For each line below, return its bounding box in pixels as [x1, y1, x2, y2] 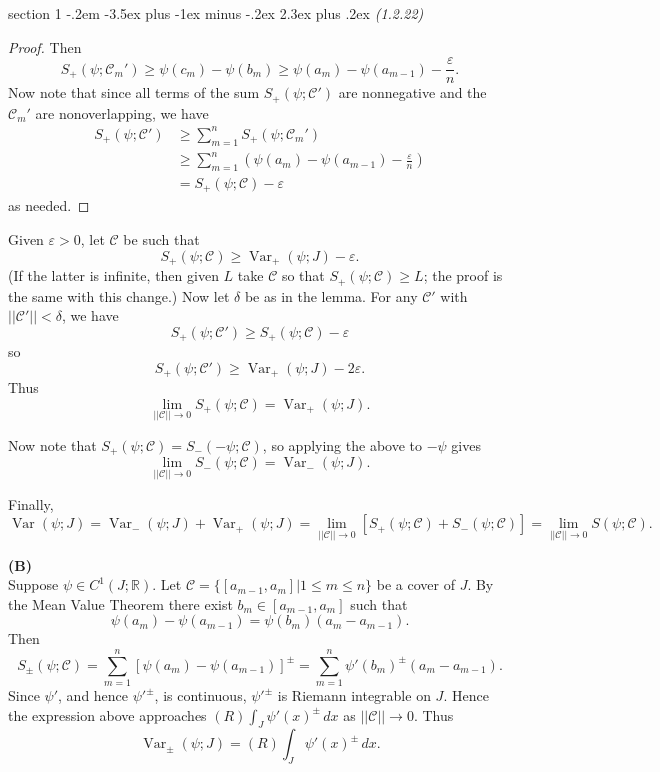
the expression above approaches [8, 704, 207, 725]
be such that [123, 229, 200, 250]
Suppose [8, 574, 59, 595]
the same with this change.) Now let [8, 285, 230, 306]
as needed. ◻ [8, 195, 90, 216]
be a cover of [376, 574, 455, 595]
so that [281, 265, 325, 286]
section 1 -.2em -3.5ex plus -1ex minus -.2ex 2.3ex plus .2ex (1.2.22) [8, 3, 424, 23]
